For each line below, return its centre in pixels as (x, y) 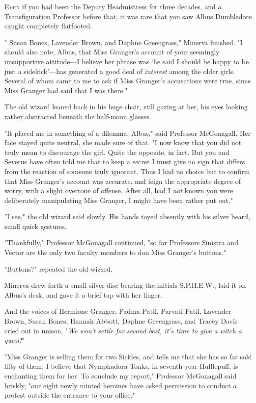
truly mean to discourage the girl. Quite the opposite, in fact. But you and (117, 152)
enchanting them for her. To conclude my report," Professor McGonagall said (121, 376)
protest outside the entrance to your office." (70, 395)
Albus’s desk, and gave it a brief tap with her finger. (83, 294)
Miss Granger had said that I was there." (66, 90)
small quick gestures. (36, 226)
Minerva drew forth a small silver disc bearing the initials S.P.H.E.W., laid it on (125, 285)
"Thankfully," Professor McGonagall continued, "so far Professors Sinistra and (121, 242)
